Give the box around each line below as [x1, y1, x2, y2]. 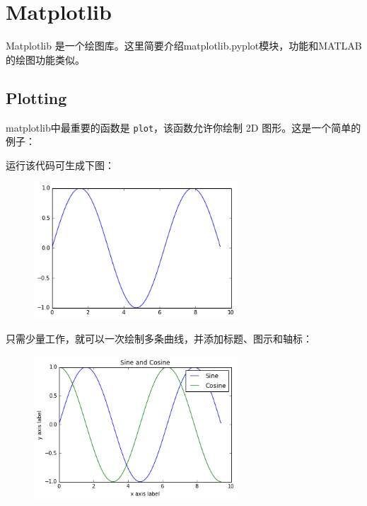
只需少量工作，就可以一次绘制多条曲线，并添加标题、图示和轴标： [6, 331, 313, 346]
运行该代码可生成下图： [6, 157, 115, 172]
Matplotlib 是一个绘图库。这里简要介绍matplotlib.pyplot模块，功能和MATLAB [6, 38, 362, 53]
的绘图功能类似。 [6, 52, 85, 67]
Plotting [6, 86, 67, 108]
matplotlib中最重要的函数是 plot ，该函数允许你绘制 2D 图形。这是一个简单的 [6, 120, 361, 134]
